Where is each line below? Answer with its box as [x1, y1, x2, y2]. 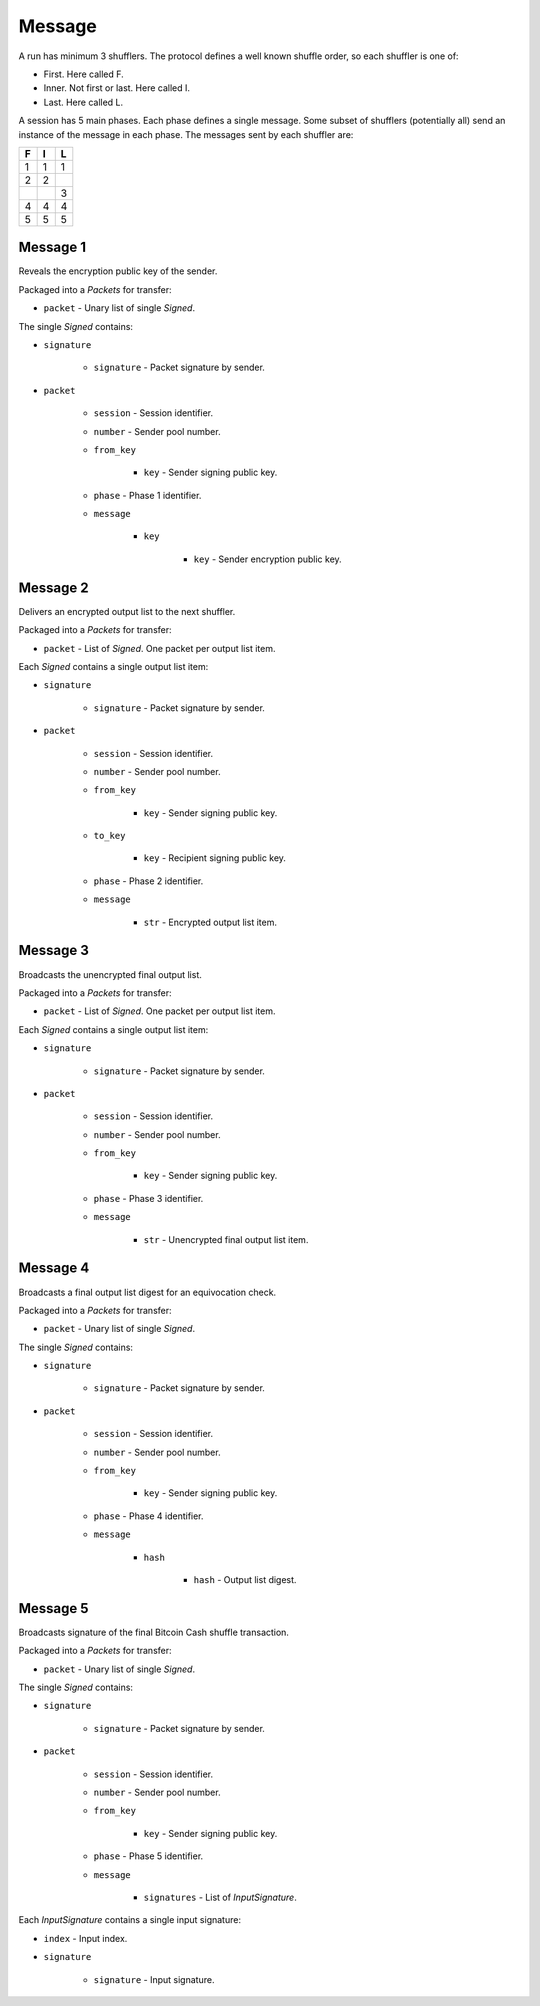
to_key [93, 830, 126, 842]
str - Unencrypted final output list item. [143, 1233, 309, 1245]
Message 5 [18, 1600, 89, 1617]
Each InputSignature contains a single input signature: [18, 1914, 242, 1926]
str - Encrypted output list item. [143, 916, 277, 928]
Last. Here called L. [43, 96, 124, 108]
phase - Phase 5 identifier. [93, 1850, 204, 1862]
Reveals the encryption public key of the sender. [18, 265, 218, 277]
